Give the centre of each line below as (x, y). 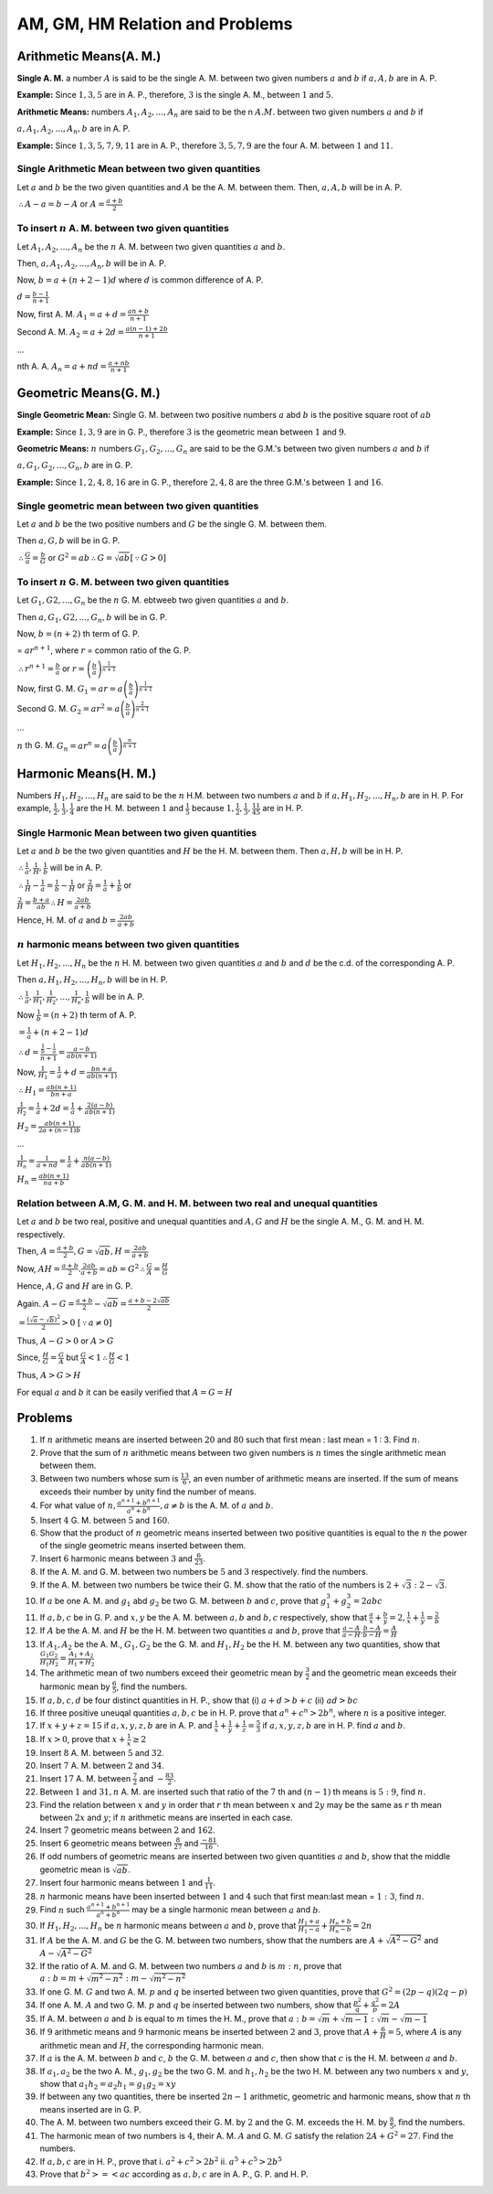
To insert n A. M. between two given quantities (123, 229)
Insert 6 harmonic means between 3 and (116, 1558)
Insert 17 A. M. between (85, 1778)
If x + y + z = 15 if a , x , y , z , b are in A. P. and (126, 1726)
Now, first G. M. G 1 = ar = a (70, 689)
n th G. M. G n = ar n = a (62, 746)
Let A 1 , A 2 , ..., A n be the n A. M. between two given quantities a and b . (151, 247)
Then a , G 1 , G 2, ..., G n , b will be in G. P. (92, 618)
